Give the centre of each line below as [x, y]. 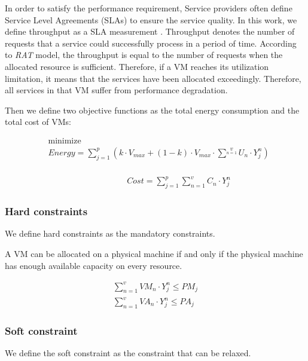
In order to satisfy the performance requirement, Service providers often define [149, 8]
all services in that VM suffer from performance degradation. [116, 90]
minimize [65, 141]
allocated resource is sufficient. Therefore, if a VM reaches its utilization [137, 66]
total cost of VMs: [38, 122]
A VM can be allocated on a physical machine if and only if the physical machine [154, 253]
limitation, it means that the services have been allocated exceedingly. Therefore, [153, 78]
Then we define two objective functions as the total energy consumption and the [152, 110]
